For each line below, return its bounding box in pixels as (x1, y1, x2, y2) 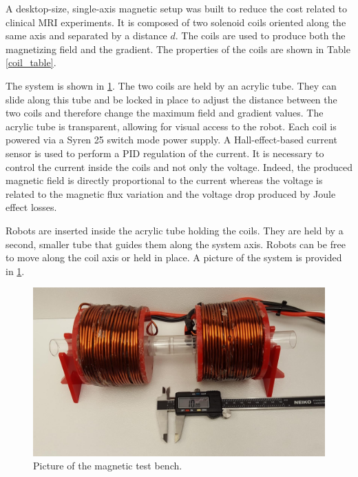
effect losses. (6, 200, 57, 214)
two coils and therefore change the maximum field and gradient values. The (6, 105, 324, 120)
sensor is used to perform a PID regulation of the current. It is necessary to (6, 145, 324, 160)
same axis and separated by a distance (6, 28, 167, 43)
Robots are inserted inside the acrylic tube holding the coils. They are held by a (6, 223, 344, 237)
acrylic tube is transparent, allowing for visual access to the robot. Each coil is (6, 119, 337, 133)
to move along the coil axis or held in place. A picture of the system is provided (6, 250, 342, 265)
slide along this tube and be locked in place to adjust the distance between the (6, 92, 337, 106)
